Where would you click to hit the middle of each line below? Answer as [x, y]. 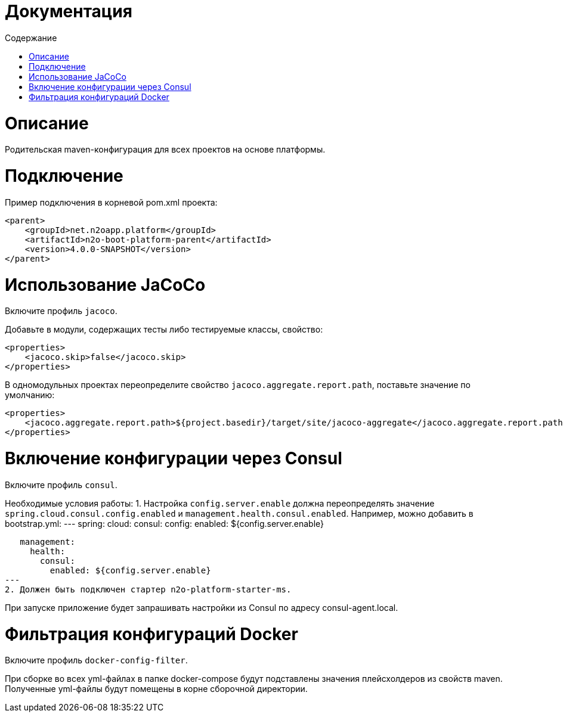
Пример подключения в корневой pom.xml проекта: [111, 202]
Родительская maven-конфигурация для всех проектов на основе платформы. [165, 150]
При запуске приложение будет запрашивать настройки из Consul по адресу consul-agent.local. [202, 607]
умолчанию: [30, 395]
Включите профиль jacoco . [61, 311]
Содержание [31, 38]
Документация [69, 11]
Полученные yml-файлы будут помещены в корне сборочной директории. [156, 689]
